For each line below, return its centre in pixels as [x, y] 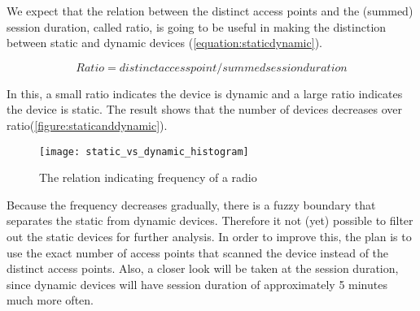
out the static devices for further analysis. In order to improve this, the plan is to [209, 236]
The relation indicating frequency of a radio [148, 177]
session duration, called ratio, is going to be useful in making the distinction [197, 26]
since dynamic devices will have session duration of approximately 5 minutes [197, 284]
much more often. [50, 300]
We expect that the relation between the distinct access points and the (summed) [210, 11]
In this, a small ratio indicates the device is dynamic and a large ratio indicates [205, 93]
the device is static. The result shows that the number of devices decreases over [205, 109]
